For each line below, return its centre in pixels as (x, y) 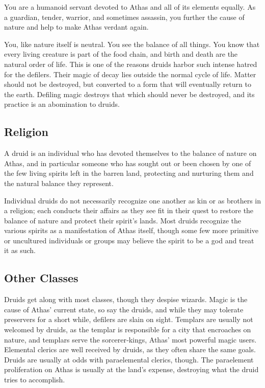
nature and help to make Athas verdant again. (76, 27)
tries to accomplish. (35, 380)
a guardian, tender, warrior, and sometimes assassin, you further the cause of (124, 17)
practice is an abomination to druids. (62, 104)
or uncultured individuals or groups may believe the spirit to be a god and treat (129, 240)
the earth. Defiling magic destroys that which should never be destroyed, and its (129, 94)
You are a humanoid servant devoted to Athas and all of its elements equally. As (130, 7)
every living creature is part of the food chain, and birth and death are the (121, 54)
